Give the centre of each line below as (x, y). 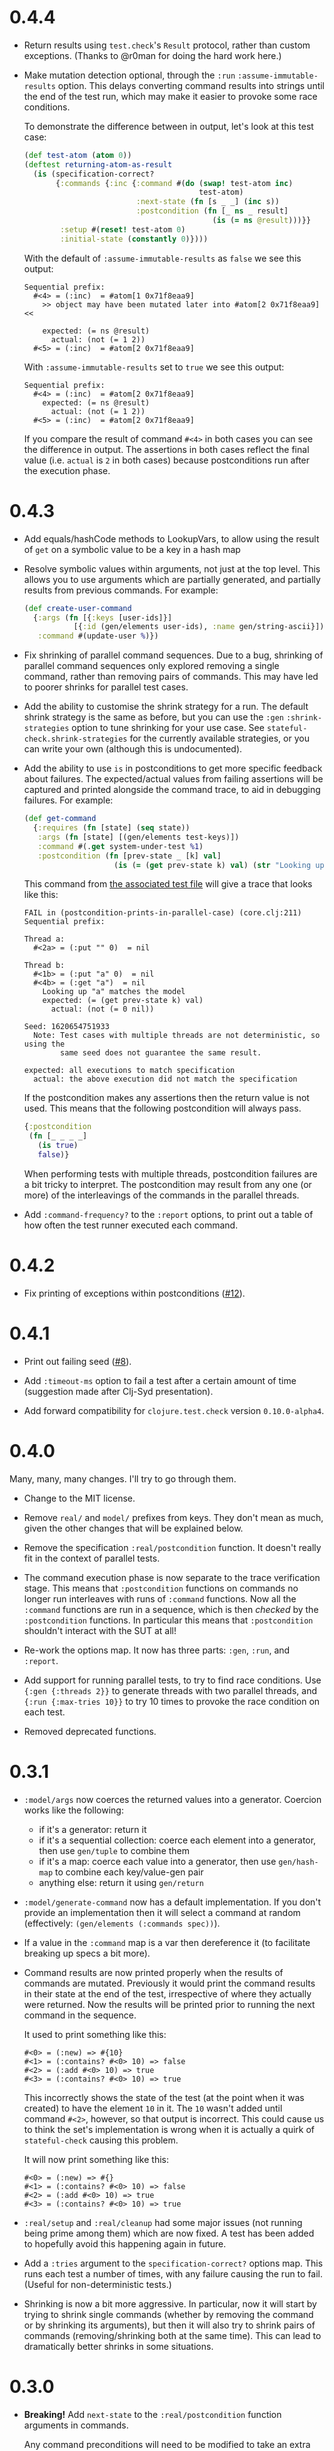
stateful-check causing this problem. (101, 2140)
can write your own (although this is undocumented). (133, 749)
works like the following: (73, 1810)
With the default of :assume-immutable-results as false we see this (162, 258)
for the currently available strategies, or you (219, 738)
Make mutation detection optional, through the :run (129, 75)
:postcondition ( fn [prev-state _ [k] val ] (129, 856)
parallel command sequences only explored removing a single (151, 666)
